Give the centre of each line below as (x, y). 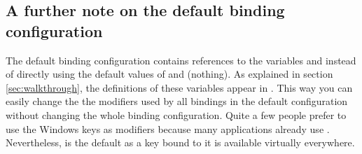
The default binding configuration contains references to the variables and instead (181, 60)
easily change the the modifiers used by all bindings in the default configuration (177, 101)
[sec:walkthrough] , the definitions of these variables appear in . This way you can (179, 87)
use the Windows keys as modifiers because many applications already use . (168, 128)
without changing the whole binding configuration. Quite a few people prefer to (176, 114)
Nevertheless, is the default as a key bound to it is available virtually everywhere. (180, 142)
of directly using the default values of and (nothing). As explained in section (169, 74)
